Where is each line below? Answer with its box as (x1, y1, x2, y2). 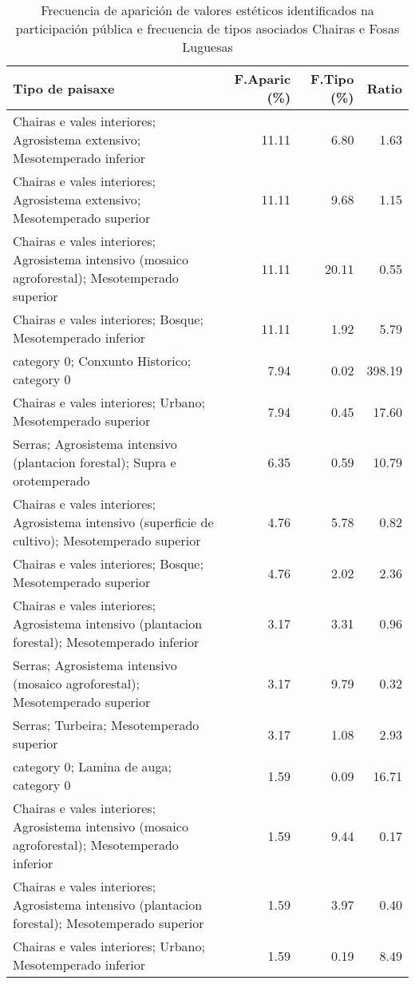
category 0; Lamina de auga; (13, 757, 172, 776)
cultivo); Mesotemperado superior (13, 531, 201, 550)
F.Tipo (310, 69, 354, 88)
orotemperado (13, 471, 90, 490)
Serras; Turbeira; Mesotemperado (13, 716, 200, 734)
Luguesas (182, 38, 233, 56)
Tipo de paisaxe (13, 78, 115, 97)
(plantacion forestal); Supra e (13, 453, 176, 471)
